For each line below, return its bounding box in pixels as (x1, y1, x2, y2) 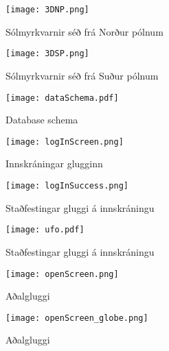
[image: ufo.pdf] (5, 225, 84, 235)
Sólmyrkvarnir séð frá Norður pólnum (5, 24, 164, 38)
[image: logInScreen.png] (5, 136, 124, 147)
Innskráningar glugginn (5, 156, 103, 171)
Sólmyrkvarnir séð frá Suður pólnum (5, 68, 159, 82)
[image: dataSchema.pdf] (5, 93, 119, 103)
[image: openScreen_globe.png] (5, 313, 148, 323)
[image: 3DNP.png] (5, 5, 89, 14)
